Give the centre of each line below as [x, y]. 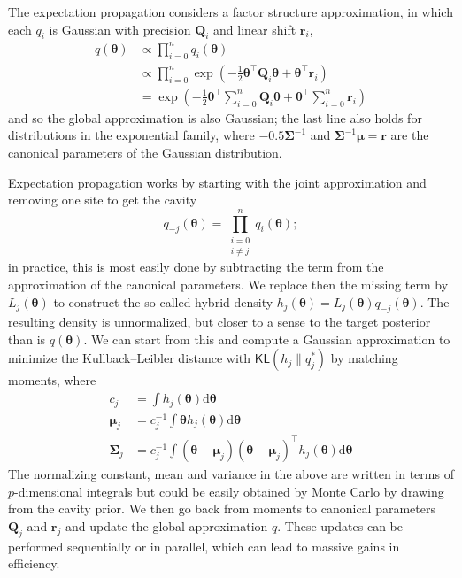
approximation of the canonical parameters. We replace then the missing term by [228, 284]
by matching [364, 358]
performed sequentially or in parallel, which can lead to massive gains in [204, 546]
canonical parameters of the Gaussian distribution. [145, 152]
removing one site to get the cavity [103, 200]
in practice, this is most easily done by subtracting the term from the [196, 267]
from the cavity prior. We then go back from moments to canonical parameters [222, 509]
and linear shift [255, 29]
